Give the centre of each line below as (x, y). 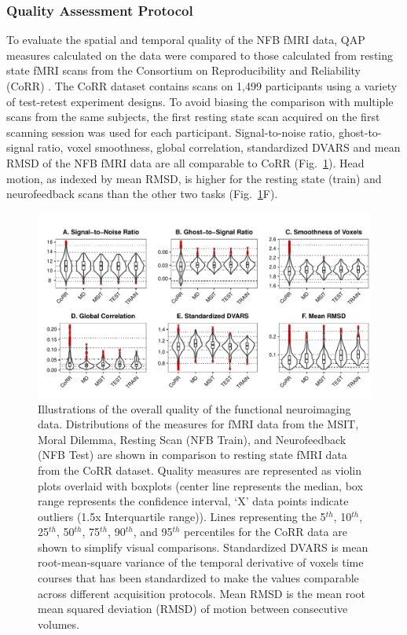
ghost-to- (360, 132)
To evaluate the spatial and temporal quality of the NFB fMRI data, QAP (186, 40)
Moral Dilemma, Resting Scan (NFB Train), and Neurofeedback (192, 439)
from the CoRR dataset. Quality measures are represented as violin (200, 470)
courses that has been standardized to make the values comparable (198, 578)
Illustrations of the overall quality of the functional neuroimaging (194, 408)
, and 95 (153, 532)
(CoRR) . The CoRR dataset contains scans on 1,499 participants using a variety (202, 86)
